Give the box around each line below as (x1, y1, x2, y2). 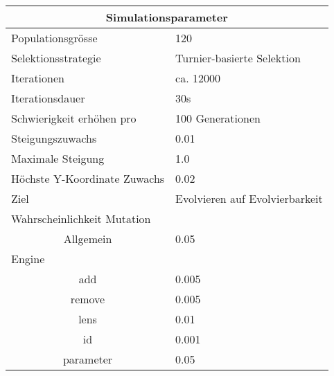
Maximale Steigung (11, 150, 105, 166)
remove (70, 291, 105, 307)
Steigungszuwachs (11, 130, 97, 146)
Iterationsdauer (11, 90, 85, 106)
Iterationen (11, 70, 64, 86)
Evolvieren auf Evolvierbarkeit (175, 190, 323, 206)
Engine (11, 251, 45, 267)
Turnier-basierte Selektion (175, 50, 301, 66)
